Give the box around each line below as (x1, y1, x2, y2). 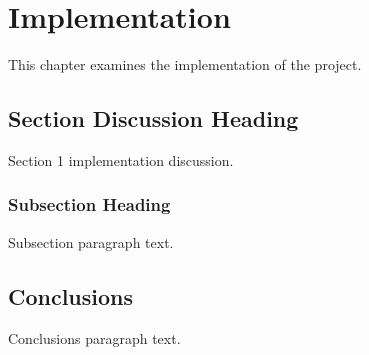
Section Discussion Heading (8, 103, 299, 134)
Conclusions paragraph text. (8, 327, 181, 348)
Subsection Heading (8, 192, 171, 217)
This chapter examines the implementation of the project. (8, 54, 362, 75)
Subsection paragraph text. (8, 231, 174, 252)
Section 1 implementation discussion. (8, 149, 234, 170)
